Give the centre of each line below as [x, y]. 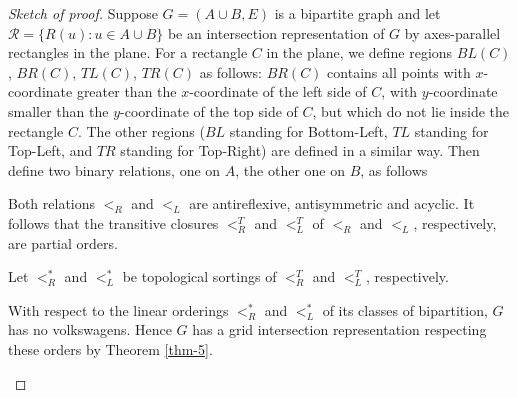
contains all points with [399, 71]
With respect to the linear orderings [118, 309]
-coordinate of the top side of [209, 110]
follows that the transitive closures [113, 222]
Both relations [52, 203]
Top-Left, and [50, 150]
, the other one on [290, 169]
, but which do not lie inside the [411, 110]
